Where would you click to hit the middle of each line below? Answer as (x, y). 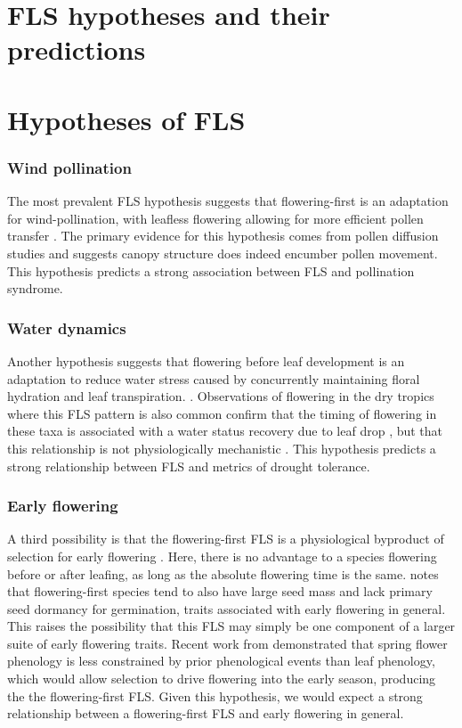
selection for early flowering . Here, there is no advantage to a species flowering (222, 556)
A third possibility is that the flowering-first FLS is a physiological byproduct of (226, 539)
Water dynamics (67, 327)
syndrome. (35, 288)
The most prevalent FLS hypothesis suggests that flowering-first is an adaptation (228, 201)
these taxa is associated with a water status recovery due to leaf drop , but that (225, 431)
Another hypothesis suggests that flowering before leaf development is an (206, 360)
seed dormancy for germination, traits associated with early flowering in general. (227, 608)
